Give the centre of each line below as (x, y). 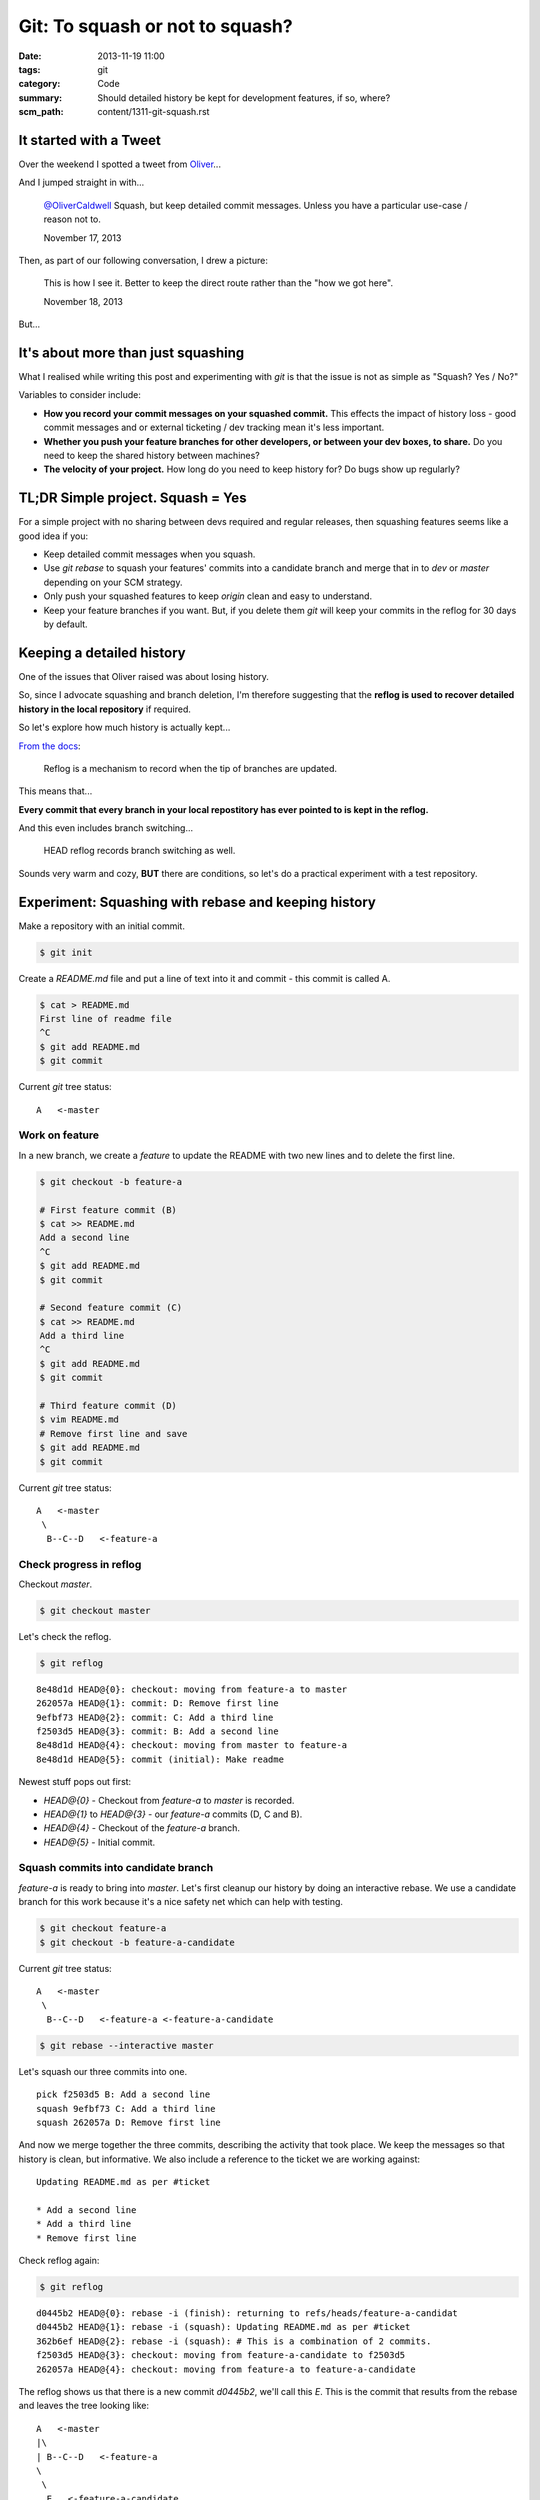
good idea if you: (53, 536)
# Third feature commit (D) (108, 1406)
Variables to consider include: (80, 395)
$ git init (66, 952)
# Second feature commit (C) (111, 1308)
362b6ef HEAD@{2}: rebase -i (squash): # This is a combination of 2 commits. (234, 2341)
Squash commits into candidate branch (116, 1868)
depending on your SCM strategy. (113, 582)
